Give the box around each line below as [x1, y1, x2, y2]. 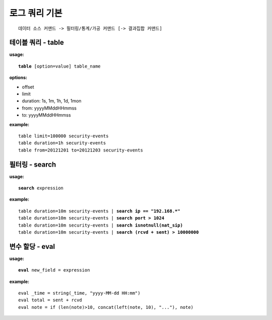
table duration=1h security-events [18, 140, 106, 146]
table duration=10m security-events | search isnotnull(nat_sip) [18, 222, 183, 228]
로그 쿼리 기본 [9, 8, 62, 19]
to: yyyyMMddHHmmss [22, 112, 71, 118]
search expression [18, 185, 64, 191]
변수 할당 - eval [9, 242, 55, 251]
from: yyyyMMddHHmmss [22, 105, 77, 111]
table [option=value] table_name [18, 63, 101, 69]
